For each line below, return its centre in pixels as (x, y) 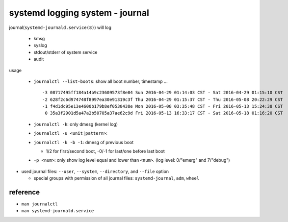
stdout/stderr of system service (65, 52)
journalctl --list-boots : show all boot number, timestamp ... (101, 81)
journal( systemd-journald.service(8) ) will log (60, 27)
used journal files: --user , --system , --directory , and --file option (95, 171)
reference (25, 192)
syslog (40, 45)
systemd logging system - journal (79, 13)
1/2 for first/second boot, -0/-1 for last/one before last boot (105, 151)
